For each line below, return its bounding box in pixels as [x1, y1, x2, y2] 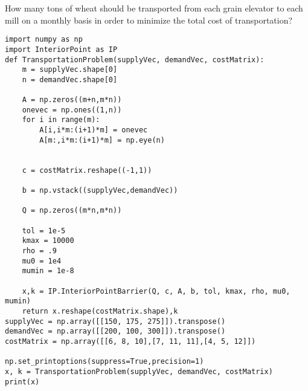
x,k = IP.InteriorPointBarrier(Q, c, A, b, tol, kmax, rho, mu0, [22, 286, 290, 296]
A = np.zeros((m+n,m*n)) [22, 95, 122, 105]
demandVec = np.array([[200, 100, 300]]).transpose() [5, 327, 226, 336]
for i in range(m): [22, 115, 100, 124]
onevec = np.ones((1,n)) [22, 105, 122, 114]
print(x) [5, 377, 40, 386]
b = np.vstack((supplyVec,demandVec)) [22, 186, 178, 195]
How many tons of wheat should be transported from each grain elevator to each [5, 2, 303, 14]
